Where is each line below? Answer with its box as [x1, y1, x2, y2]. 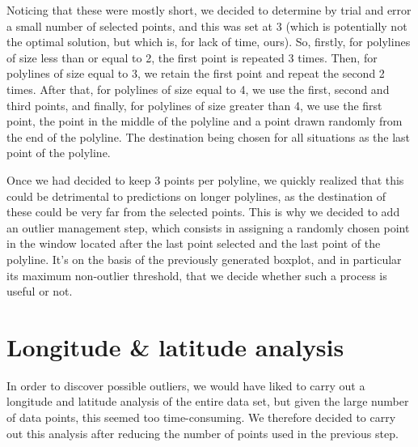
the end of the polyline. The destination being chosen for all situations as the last [6, 128, 411, 145]
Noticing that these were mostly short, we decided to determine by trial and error [6, 2, 412, 18]
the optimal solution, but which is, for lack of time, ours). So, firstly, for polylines [6, 33, 411, 50]
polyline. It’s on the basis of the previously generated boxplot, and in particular [6, 250, 402, 267]
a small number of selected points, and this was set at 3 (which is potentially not [6, 17, 407, 34]
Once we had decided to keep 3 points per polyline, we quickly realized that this [6, 171, 404, 188]
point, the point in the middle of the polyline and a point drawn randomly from [6, 113, 403, 130]
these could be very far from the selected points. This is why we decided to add [6, 203, 400, 220]
